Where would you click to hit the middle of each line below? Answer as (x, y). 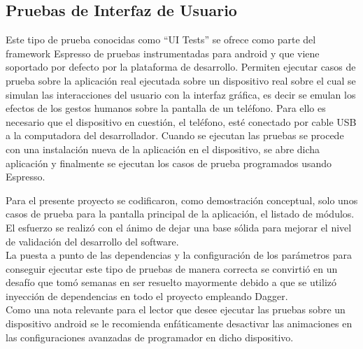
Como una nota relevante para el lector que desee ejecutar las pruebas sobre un (176, 309)
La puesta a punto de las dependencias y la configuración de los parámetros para (179, 255)
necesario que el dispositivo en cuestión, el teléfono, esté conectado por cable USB (181, 121)
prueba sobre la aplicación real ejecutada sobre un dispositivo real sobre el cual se (181, 80)
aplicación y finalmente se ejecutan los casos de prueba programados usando (169, 163)
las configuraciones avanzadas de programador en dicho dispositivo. (150, 337)
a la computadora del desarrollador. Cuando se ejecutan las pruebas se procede (175, 135)
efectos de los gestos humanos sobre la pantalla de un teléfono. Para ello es (166, 108)
